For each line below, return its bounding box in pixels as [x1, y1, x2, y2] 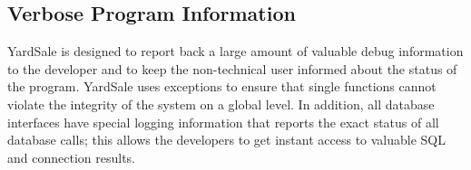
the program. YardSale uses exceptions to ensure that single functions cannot [7, 77, 437, 96]
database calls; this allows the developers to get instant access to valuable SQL [7, 130, 446, 149]
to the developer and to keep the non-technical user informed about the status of [7, 59, 457, 78]
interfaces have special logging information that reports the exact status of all [7, 112, 439, 131]
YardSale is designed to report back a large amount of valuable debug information [7, 42, 464, 61]
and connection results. [7, 147, 135, 166]
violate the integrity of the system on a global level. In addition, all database [7, 94, 435, 113]
